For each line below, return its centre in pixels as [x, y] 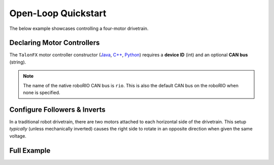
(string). [18, 62]
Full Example [30, 151]
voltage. [18, 136]
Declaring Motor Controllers [55, 43]
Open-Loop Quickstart [58, 13]
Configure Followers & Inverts [58, 109]
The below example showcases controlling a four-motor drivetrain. [79, 28]
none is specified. [42, 93]
